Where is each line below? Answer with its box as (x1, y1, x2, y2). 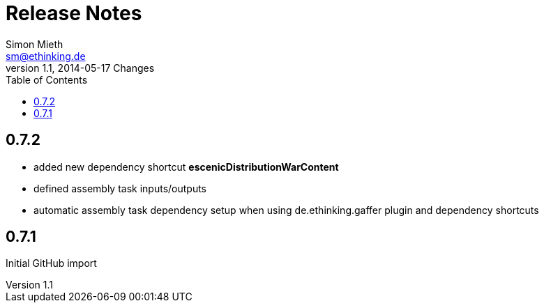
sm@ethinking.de (6, 49, 86, 62)
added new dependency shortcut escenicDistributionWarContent (33, 160, 339, 173)
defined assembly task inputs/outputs (33, 182, 207, 194)
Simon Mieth (6, 38, 63, 50)
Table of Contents (6, 73, 88, 86)
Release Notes (6, 1, 142, 25)
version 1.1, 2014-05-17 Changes (6, 61, 155, 74)
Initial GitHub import (6, 257, 97, 270)
